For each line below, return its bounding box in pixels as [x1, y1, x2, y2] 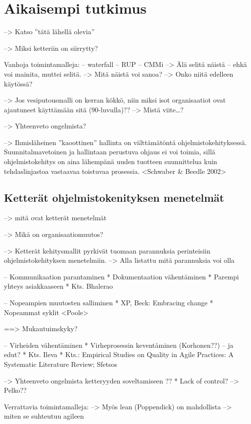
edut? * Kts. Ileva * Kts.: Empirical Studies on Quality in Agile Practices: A [4, 349, 234, 360]
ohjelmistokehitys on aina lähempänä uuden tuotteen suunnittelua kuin [4, 156, 217, 167]
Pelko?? [4, 385, 27, 395]
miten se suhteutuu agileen [4, 411, 84, 421]
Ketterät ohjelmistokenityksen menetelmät [4, 190, 224, 205]
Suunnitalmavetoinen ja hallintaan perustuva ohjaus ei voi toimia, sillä [4, 147, 215, 157]
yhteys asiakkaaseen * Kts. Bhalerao [4, 281, 113, 291]
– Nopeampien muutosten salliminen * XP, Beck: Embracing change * [4, 297, 213, 308]
